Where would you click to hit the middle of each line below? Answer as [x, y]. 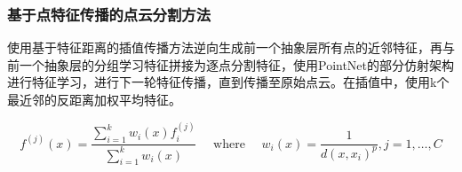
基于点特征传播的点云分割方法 [109, 14]
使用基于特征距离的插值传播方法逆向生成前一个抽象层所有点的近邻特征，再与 [231, 47]
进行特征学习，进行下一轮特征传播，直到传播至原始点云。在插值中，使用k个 [228, 82]
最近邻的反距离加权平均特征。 [94, 99]
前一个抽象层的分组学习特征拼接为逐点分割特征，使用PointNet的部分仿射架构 [231, 64]
